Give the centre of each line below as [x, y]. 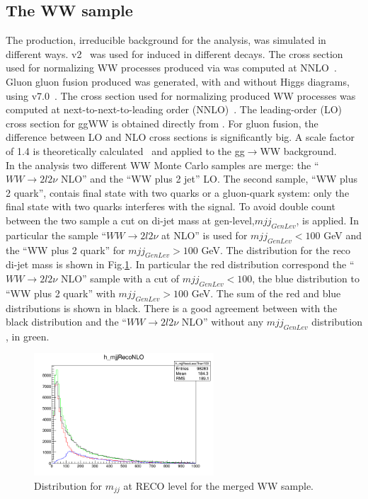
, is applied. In [327, 220]
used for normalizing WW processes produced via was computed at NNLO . [171, 68]
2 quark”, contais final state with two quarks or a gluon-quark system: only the [178, 192]
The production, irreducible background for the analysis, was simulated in [166, 40]
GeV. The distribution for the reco [276, 249]
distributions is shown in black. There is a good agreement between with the [172, 308]
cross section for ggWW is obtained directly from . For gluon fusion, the [162, 123]
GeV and [343, 235]
